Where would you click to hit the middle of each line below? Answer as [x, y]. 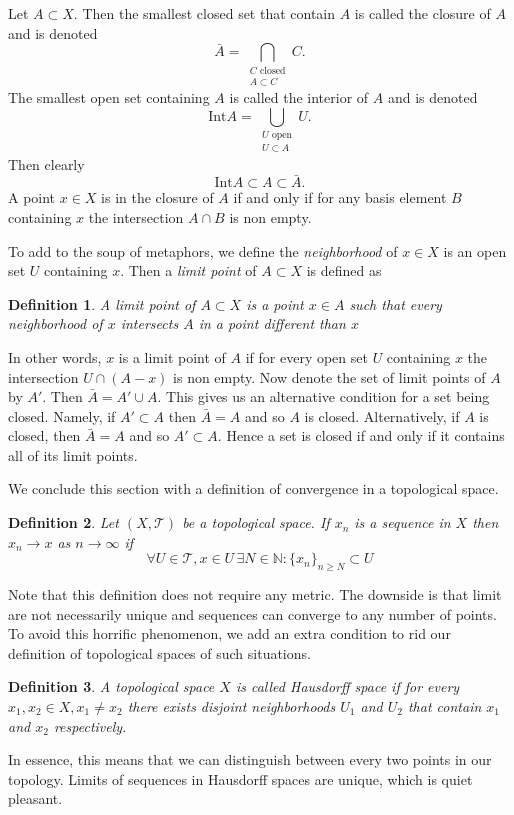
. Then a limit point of [188, 270]
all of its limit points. [73, 454]
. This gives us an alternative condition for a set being [323, 396]
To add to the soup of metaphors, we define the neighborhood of [203, 250]
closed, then [44, 435]
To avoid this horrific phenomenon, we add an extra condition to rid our [229, 633]
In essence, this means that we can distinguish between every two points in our [250, 759]
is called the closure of [422, 13]
